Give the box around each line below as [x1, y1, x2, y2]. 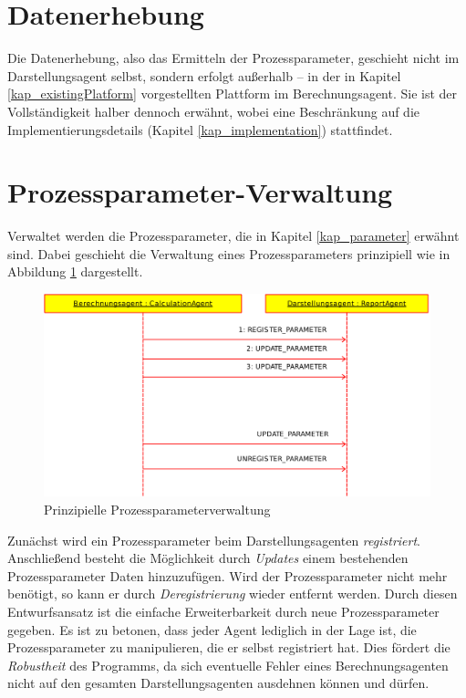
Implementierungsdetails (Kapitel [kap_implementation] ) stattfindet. [7, 120, 393, 139]
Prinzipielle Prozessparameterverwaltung [44, 499, 271, 518]
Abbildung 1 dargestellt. [7, 262, 143, 281]
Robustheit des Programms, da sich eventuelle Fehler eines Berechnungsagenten [7, 655, 449, 674]
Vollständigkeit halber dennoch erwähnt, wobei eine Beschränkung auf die [7, 101, 420, 120]
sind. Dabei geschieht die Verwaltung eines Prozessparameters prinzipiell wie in [7, 244, 450, 263]
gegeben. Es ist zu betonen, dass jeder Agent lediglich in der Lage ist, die [7, 620, 417, 639]
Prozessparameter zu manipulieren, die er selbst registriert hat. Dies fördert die [7, 638, 450, 657]
